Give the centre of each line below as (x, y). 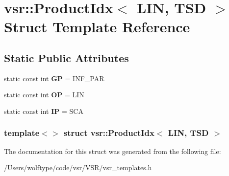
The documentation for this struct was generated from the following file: (113, 151)
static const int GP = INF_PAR (54, 78)
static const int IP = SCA (44, 111)
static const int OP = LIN (44, 95)
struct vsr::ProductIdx (109, 133)
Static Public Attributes (66, 57)
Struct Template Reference (97, 27)
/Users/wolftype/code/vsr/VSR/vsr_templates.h (78, 167)
